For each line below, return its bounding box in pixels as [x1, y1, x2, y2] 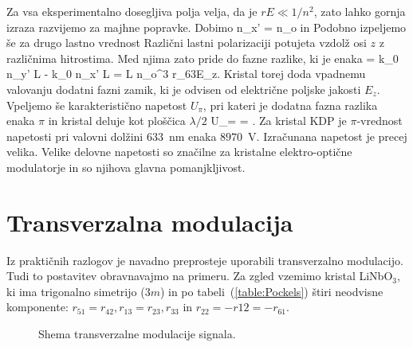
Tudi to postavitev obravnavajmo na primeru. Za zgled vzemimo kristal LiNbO [6, 267, 393, 284]
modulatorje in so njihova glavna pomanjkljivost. [6, 158, 246, 175]
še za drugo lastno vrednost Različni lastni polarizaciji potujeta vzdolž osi [6, 34, 367, 51]
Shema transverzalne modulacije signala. [38, 326, 236, 342]
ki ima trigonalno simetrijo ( [6, 283, 145, 299]
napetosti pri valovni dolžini [6, 127, 144, 144]
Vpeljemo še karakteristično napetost [6, 96, 187, 113]
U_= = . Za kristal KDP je [210, 112, 347, 129]
